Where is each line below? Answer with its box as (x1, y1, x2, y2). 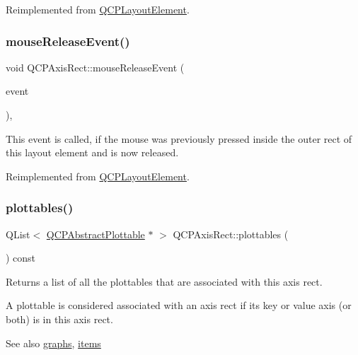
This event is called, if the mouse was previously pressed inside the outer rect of (6, 131, 352, 146)
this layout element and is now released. (6, 145, 179, 160)
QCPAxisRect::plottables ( (173, 226, 289, 241)
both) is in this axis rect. (6, 311, 113, 326)
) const (6, 250, 36, 265)
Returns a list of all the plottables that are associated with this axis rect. (6, 274, 323, 289)
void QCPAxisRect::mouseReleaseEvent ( (6, 59, 185, 74)
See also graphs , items (6, 335, 101, 350)
